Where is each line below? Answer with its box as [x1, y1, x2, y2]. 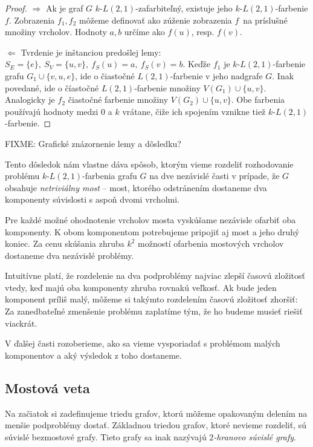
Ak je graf [45, 2, 83, 14]
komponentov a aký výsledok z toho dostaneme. [5, 348, 182, 361]
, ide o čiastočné [75, 69, 135, 82]
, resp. [191, 25, 215, 38]
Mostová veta [5, 378, 90, 397]
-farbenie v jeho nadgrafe [170, 69, 263, 82]
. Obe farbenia [231, 93, 285, 106]
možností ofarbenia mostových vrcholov [138, 237, 284, 250]
